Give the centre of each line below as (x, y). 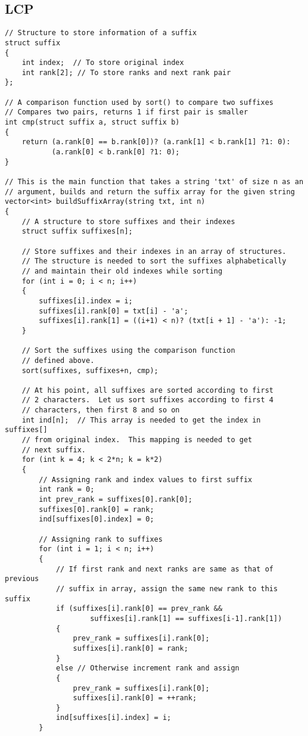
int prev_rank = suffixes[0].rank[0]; (116, 500)
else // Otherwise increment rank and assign (147, 668)
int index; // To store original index (103, 63)
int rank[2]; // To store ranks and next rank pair (126, 72)
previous (22, 579)
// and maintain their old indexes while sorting (122, 271)
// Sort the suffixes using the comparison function (128, 351)
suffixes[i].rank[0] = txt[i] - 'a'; (113, 311)
